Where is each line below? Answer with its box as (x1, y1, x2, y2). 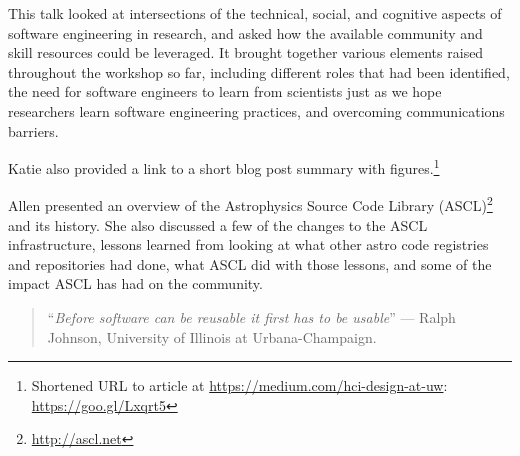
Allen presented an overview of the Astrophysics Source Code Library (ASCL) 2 (8, 192, 493, 216)
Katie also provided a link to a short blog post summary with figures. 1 (8, 155, 440, 178)
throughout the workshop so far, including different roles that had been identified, (8, 61, 510, 82)
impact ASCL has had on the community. (8, 273, 263, 294)
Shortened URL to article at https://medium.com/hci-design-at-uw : (31, 375, 448, 396)
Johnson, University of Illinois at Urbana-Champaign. (47, 326, 377, 347)
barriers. (8, 120, 59, 141)
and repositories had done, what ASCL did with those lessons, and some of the (8, 253, 492, 274)
